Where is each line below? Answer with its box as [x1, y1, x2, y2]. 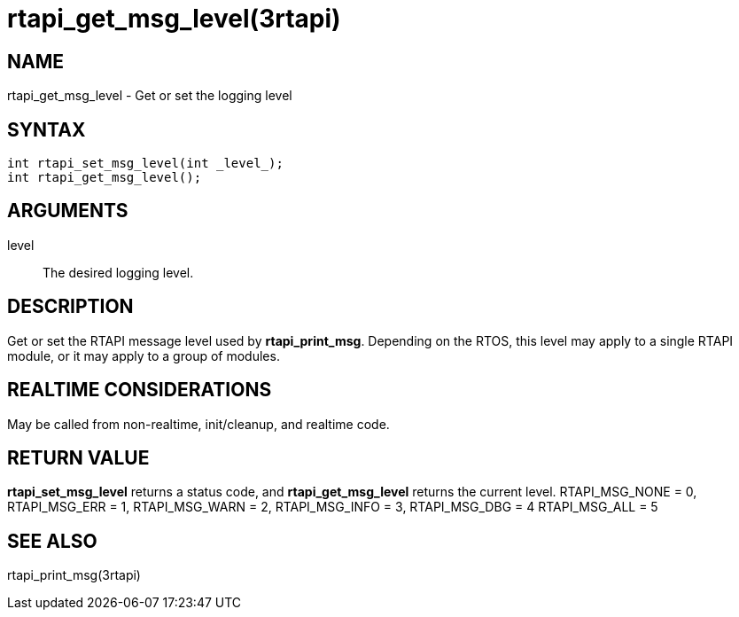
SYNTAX [7, 118, 86, 141]
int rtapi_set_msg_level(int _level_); [7, 156, 284, 171]
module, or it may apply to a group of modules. [7, 348, 280, 363]
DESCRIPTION [7, 295, 134, 318]
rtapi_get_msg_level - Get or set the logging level [7, 88, 292, 104]
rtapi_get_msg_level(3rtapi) [7, 4, 341, 34]
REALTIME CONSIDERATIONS [7, 379, 272, 402]
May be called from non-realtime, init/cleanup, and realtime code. [7, 416, 390, 432]
